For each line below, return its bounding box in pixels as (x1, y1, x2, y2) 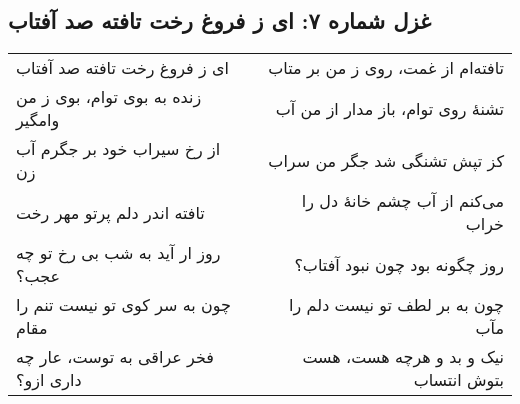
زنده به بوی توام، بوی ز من (16, 85, 202, 109)
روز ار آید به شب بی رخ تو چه (16, 241, 221, 265)
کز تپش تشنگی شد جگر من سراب (268, 148, 504, 172)
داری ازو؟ (16, 368, 82, 392)
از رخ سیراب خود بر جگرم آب (16, 137, 221, 161)
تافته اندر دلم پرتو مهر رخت (16, 200, 205, 224)
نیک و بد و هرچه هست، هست (302, 345, 504, 369)
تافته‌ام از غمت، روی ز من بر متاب (268, 56, 504, 80)
